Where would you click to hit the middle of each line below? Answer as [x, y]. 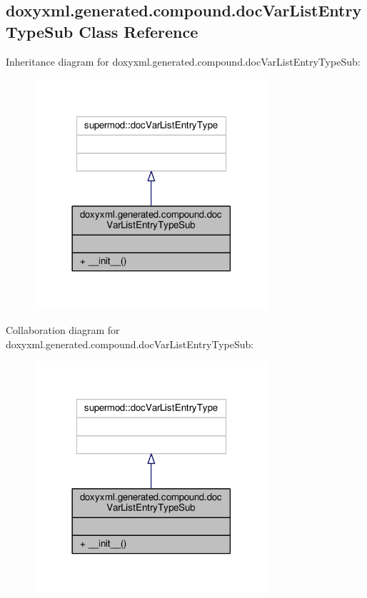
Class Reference [139, 31]
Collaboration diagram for [63, 329]
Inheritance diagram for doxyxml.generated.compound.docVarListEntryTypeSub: [183, 61]
